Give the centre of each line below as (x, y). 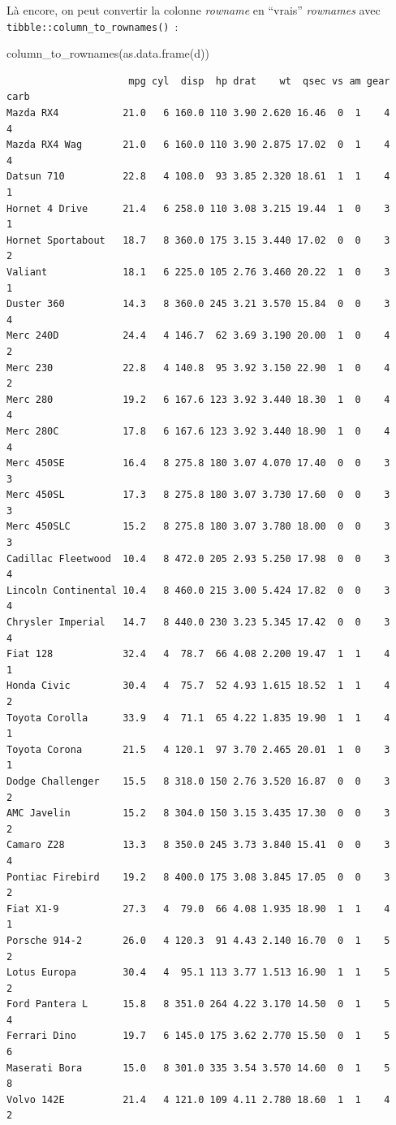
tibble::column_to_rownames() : (93, 26)
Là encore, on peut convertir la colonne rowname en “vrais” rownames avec (194, 10)
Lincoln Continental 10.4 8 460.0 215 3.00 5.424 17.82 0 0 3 (198, 590)
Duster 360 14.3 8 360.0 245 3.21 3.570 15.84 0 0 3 (198, 304)
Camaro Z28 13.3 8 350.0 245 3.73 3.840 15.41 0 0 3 (198, 845)
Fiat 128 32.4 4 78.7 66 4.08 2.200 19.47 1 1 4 (198, 654)
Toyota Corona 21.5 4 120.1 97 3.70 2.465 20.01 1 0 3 (198, 749)
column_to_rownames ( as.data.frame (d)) (108, 53)
